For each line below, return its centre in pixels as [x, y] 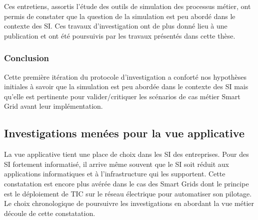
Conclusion [26, 58]
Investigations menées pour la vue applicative [124, 133]
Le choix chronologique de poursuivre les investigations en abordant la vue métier [129, 203]
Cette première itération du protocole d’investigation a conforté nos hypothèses [125, 76]
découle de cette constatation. [50, 213]
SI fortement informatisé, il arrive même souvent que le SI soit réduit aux [116, 164]
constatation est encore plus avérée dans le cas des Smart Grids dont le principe [126, 183]
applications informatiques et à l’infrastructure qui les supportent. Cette [115, 174]
